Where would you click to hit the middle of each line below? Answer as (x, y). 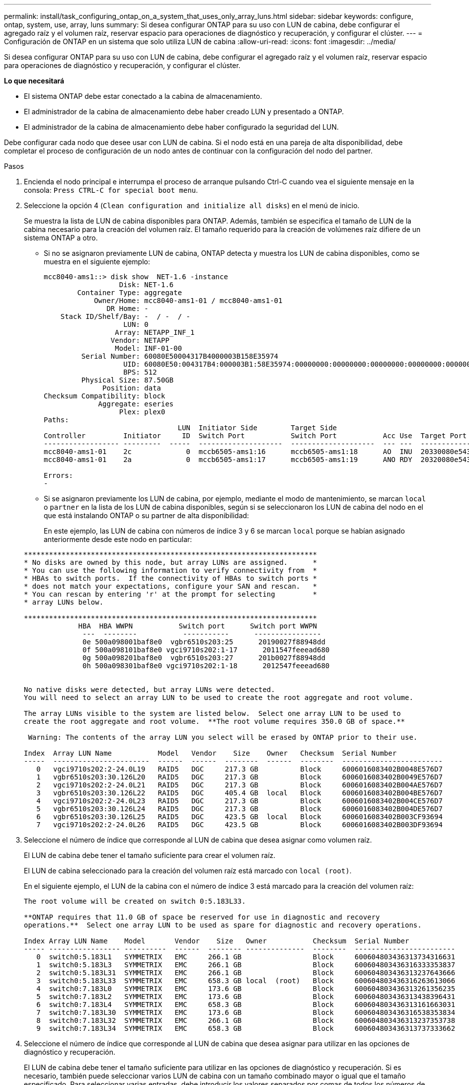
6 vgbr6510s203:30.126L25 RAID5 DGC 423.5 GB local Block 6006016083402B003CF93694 (239, 817)
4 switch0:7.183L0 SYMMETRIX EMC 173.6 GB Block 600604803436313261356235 (246, 989)
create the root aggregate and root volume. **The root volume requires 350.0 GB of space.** (215, 721)
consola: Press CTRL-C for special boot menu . (111, 190)
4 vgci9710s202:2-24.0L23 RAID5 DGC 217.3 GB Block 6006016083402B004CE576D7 (239, 801)
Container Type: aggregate (130, 293)
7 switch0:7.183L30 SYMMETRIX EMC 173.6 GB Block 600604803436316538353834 (246, 1012)
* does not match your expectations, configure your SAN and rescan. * (171, 586)
